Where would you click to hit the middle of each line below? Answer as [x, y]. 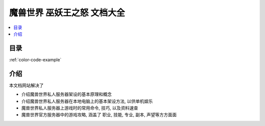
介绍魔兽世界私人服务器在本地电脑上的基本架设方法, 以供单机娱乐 [87, 101]
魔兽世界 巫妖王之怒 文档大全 [67, 13]
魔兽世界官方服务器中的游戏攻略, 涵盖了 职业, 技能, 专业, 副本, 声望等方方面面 [99, 115]
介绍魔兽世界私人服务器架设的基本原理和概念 [66, 94]
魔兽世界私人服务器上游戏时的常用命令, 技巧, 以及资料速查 [80, 108]
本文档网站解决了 [26, 85]
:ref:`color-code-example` [35, 60]
